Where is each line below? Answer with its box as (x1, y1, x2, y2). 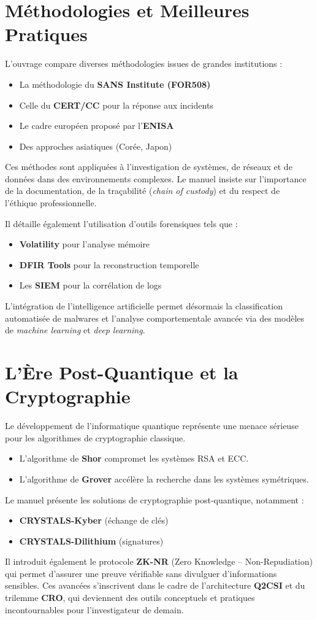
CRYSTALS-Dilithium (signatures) (19, 534, 164, 547)
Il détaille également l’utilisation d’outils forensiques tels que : (5, 217, 238, 230)
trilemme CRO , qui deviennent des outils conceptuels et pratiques (5, 591, 255, 604)
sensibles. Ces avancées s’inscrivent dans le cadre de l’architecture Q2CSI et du (5, 579, 305, 592)
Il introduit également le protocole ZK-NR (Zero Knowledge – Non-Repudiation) (5, 555, 313, 568)
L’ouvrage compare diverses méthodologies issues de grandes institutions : (5, 57, 283, 70)
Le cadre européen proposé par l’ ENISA (19, 119, 174, 132)
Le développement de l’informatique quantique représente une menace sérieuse (5, 419, 299, 432)
